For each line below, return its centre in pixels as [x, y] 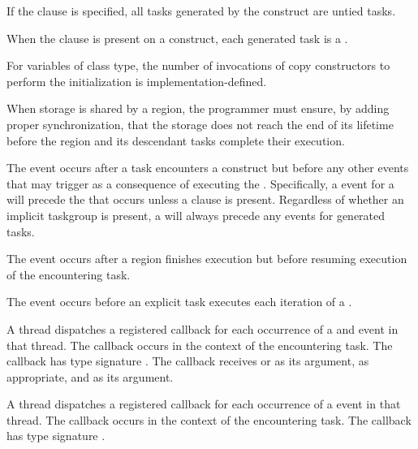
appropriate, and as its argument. [90, 376]
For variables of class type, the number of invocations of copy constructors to [198, 65]
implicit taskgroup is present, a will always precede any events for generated [196, 215]
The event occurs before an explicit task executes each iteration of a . [179, 302]
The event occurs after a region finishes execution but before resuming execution [207, 259]
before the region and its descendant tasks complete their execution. [176, 140]
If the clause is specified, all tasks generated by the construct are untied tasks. [201, 11]
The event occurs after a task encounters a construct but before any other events [208, 168]
